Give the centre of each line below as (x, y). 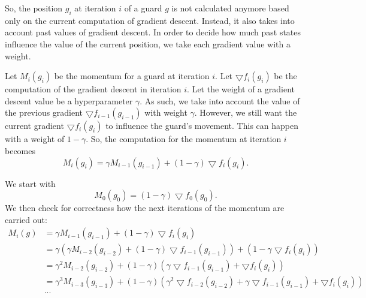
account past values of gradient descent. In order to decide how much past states (153, 32)
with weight (166, 112)
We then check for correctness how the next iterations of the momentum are (145, 208)
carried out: (26, 219)
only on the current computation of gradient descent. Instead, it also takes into (150, 20)
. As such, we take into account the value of (220, 100)
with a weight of (35, 139)
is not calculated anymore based (230, 8)
